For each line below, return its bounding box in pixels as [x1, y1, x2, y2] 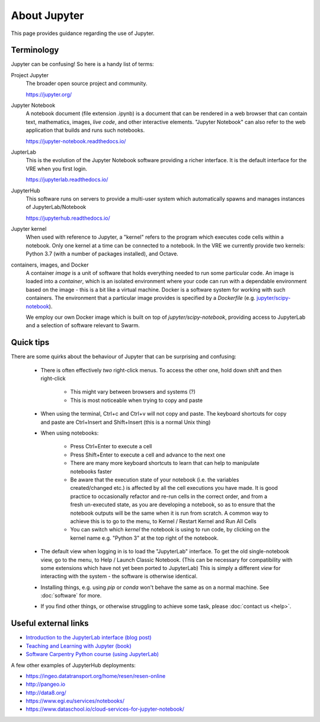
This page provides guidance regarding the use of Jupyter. [11, 30, 155, 37]
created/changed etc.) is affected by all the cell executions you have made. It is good [70, 484, 278, 492]
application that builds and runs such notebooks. [25, 126, 145, 134]
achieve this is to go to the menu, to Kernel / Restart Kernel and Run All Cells [70, 517, 257, 525]
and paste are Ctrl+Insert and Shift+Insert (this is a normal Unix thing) [40, 419, 211, 426]
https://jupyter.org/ [25, 91, 72, 98]
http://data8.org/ [25, 689, 66, 696]
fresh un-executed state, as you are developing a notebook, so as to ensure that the [70, 501, 276, 508]
